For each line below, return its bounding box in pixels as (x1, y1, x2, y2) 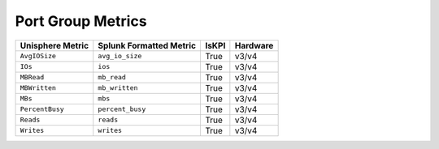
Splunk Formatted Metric (98, 40, 197, 51)
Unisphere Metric (20, 40, 89, 51)
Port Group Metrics (15, 12, 147, 30)
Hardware (234, 40, 274, 51)
